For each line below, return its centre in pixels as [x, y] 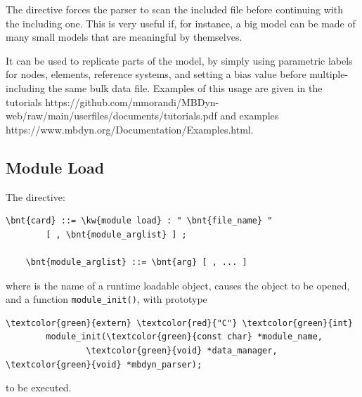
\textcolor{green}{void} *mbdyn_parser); [104, 364]
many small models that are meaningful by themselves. [124, 37]
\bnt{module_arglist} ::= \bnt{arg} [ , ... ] [136, 262]
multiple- [329, 74]
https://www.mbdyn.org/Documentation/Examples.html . [130, 129]
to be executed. [39, 388]
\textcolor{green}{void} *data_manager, [182, 350]
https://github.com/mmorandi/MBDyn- [132, 102]
